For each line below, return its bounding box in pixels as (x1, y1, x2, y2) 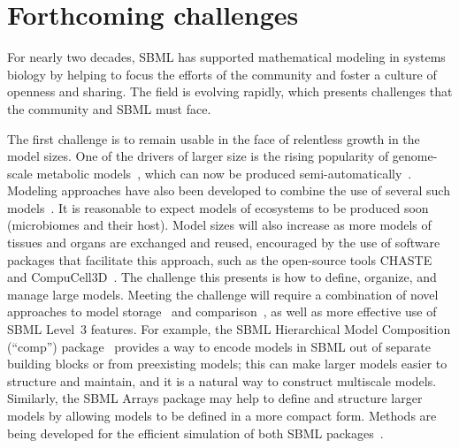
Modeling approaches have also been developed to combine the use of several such (7, 181, 450, 200)
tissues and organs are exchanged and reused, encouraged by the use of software (7, 233, 440, 252)
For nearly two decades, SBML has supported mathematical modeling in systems (7, 48, 446, 66)
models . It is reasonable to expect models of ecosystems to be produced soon (7, 198, 429, 216)
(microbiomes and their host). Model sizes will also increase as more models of (7, 216, 432, 234)
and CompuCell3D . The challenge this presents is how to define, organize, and (7, 268, 437, 286)
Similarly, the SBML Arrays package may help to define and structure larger (7, 389, 423, 407)
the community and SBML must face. (7, 99, 211, 118)
